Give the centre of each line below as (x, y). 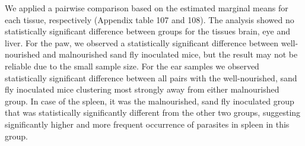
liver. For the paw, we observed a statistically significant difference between (142, 42)
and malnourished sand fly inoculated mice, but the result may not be (170, 54)
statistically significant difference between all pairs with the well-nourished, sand (151, 77)
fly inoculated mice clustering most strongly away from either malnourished (142, 89)
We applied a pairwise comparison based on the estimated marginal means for (147, 8)
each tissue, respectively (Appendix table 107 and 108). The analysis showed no (150, 19)
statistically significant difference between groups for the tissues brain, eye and (147, 31)
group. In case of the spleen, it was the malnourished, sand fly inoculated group (150, 101)
